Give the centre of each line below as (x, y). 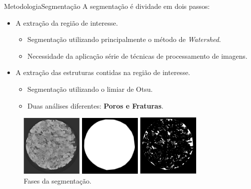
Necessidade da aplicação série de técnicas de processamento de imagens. (137, 56)
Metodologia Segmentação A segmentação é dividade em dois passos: (107, 6)
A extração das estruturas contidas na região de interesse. (103, 72)
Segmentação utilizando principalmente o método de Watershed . (124, 39)
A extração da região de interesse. (67, 22)
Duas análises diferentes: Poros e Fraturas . (95, 105)
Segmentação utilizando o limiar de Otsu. (90, 89)
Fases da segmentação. (58, 180)
